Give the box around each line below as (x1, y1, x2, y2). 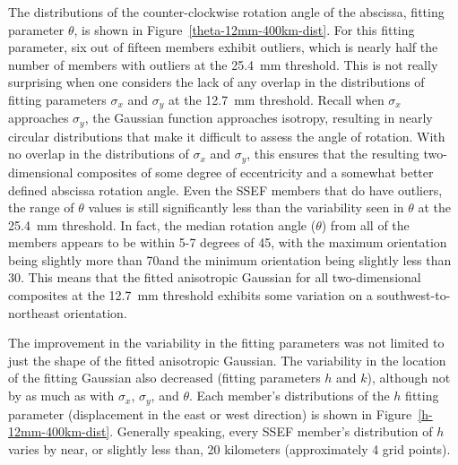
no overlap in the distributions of (8, 144, 189, 163)
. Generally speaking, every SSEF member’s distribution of (109, 422, 433, 441)
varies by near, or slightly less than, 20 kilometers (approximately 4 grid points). (8, 439, 451, 458)
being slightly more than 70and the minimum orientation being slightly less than (8, 250, 452, 269)
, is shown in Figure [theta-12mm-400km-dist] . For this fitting (73, 20, 415, 39)
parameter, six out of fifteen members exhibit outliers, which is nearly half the (8, 38, 438, 56)
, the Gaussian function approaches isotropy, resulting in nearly (84, 108, 433, 127)
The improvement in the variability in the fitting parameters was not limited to (8, 333, 445, 352)
